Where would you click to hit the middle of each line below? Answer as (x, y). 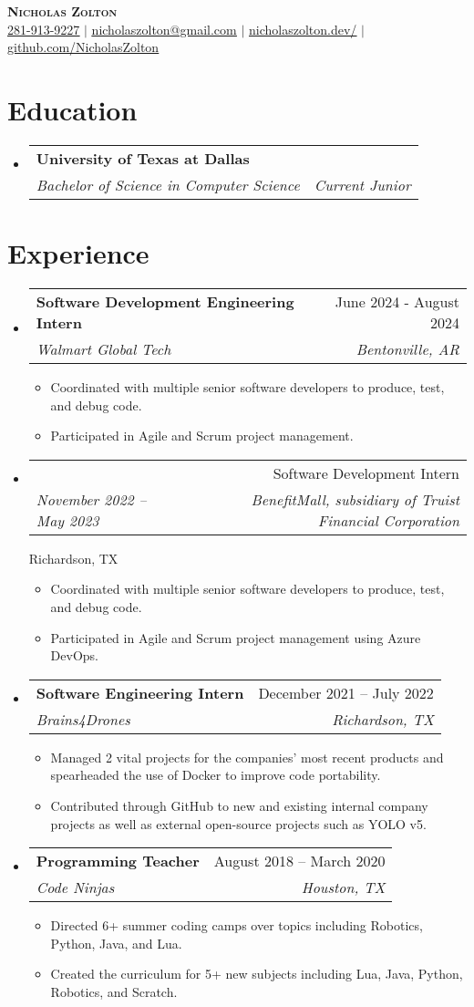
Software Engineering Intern (140, 692)
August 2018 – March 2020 (299, 861)
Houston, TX (343, 888)
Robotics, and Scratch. (114, 991)
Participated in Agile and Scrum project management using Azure (236, 637)
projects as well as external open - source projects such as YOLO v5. (238, 823)
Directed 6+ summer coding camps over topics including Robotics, (237, 925)
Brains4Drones (83, 719)
